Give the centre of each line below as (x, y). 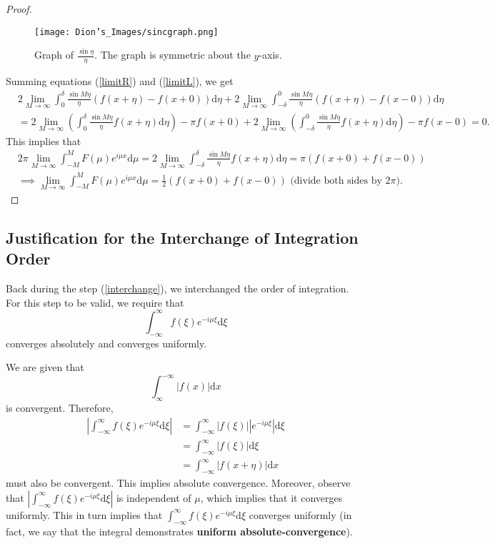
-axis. (270, 55)
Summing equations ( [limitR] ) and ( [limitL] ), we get (120, 81)
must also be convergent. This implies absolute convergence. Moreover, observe (178, 483)
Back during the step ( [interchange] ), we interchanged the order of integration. (177, 288)
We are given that (45, 367)
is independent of (154, 497)
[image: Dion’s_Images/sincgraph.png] (126, 32)
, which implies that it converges (271, 497)
